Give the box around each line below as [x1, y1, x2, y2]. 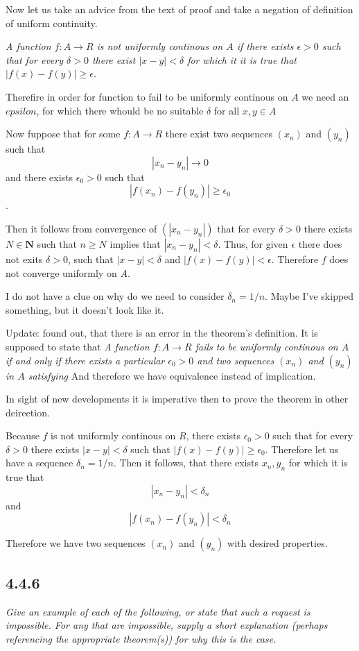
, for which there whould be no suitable [36, 103, 204, 117]
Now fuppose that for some [6, 126, 121, 141]
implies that [110, 236, 161, 251]
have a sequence [6, 455, 73, 470]
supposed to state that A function [6, 339, 150, 353]
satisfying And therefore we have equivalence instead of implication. [28, 368, 316, 382]
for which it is [288, 455, 348, 470]
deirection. [6, 405, 50, 419]
